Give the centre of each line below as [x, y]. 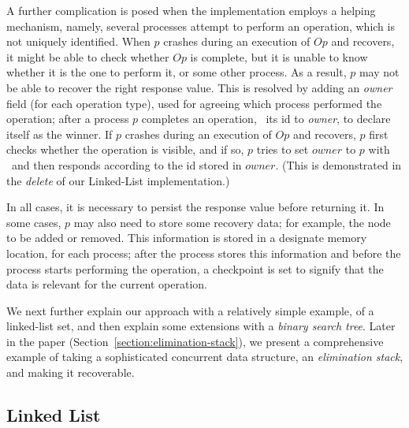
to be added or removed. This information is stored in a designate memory [187, 238]
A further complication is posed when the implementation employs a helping [191, 10]
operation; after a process [68, 119]
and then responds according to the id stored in [126, 164]
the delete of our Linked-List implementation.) [118, 180]
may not [379, 72]
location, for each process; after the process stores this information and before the [204, 253]
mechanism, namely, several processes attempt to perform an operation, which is [201, 26]
